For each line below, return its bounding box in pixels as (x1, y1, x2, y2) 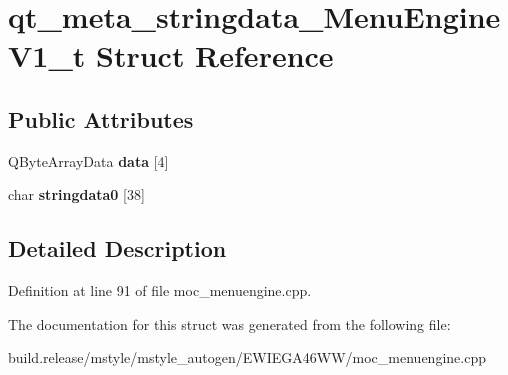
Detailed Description (8, 233, 227, 264)
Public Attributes (8, 103, 194, 134)
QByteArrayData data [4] (8, 150, 169, 171)
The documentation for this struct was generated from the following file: (8, 313, 451, 334)
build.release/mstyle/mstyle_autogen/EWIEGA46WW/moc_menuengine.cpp (8, 347, 486, 368)
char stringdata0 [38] (8, 184, 145, 205)
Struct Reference (96, 35, 334, 76)
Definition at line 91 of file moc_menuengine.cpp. (8, 280, 312, 301)
